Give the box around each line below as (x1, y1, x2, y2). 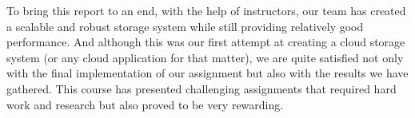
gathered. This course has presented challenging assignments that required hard (6, 80, 397, 96)
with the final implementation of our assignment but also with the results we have (6, 65, 409, 81)
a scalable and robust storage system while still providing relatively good (6, 18, 364, 34)
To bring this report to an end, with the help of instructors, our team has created (6, 2, 406, 18)
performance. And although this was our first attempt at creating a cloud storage (6, 33, 405, 50)
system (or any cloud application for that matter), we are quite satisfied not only (6, 49, 404, 65)
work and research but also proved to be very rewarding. (6, 96, 284, 112)
